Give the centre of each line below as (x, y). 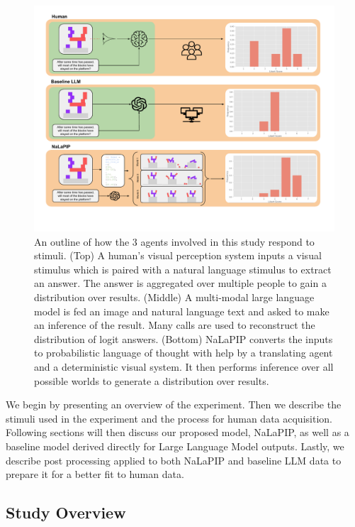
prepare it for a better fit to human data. (95, 474)
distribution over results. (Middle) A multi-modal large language (174, 297)
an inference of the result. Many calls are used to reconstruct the (175, 325)
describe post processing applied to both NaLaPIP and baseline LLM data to (174, 460)
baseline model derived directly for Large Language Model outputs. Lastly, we (175, 446)
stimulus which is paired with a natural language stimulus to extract (183, 269)
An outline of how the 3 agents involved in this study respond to (174, 241)
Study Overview (66, 512)
